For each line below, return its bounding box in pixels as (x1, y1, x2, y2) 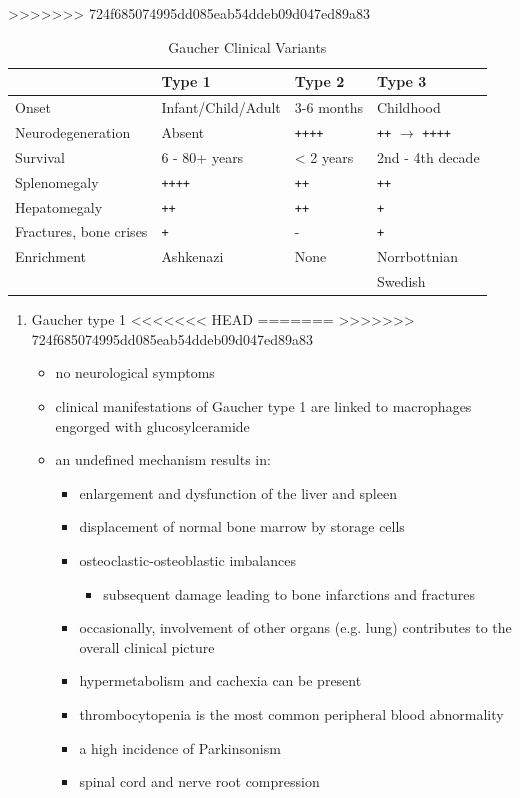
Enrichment (15, 246, 87, 267)
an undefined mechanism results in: (55, 449, 271, 470)
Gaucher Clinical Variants (168, 36, 327, 57)
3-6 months (294, 97, 363, 118)
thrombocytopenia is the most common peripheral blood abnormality (79, 704, 504, 724)
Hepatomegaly (15, 196, 103, 217)
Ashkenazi (161, 246, 224, 267)
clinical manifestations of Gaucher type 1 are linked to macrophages (55, 396, 472, 417)
